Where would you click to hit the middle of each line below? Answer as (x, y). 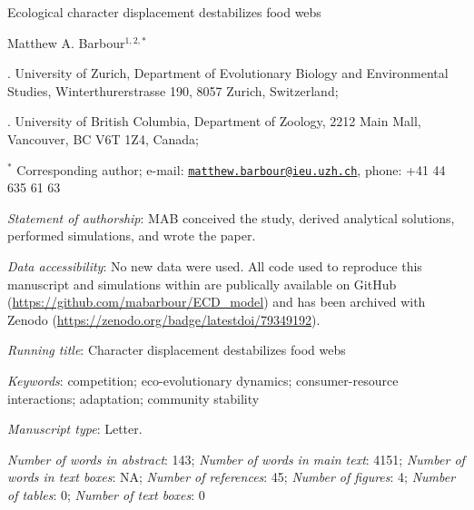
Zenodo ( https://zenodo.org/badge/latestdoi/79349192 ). (164, 319)
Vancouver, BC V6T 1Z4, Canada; (104, 138)
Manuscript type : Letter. (75, 429)
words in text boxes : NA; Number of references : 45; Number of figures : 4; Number (232, 477)
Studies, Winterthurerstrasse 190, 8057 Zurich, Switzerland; (173, 90)
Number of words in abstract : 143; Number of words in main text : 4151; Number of (236, 459)
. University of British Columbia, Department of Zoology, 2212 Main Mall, (214, 121)
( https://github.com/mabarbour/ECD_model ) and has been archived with (217, 302)
